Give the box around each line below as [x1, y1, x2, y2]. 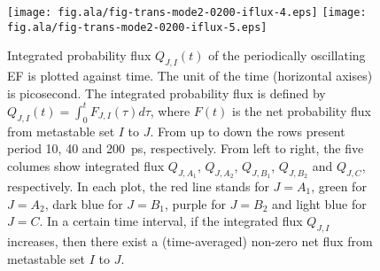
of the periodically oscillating [208, 46, 366, 65]
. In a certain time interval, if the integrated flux [39, 212, 303, 230]
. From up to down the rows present [150, 121, 345, 140]
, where [150, 101, 190, 120]
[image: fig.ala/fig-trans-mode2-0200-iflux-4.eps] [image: [7, 6, 367, 19]
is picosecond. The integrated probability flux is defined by [7, 83, 326, 102]
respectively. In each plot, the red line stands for [7, 176, 269, 195]
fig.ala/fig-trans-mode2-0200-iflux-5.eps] [7, 20, 268, 34]
